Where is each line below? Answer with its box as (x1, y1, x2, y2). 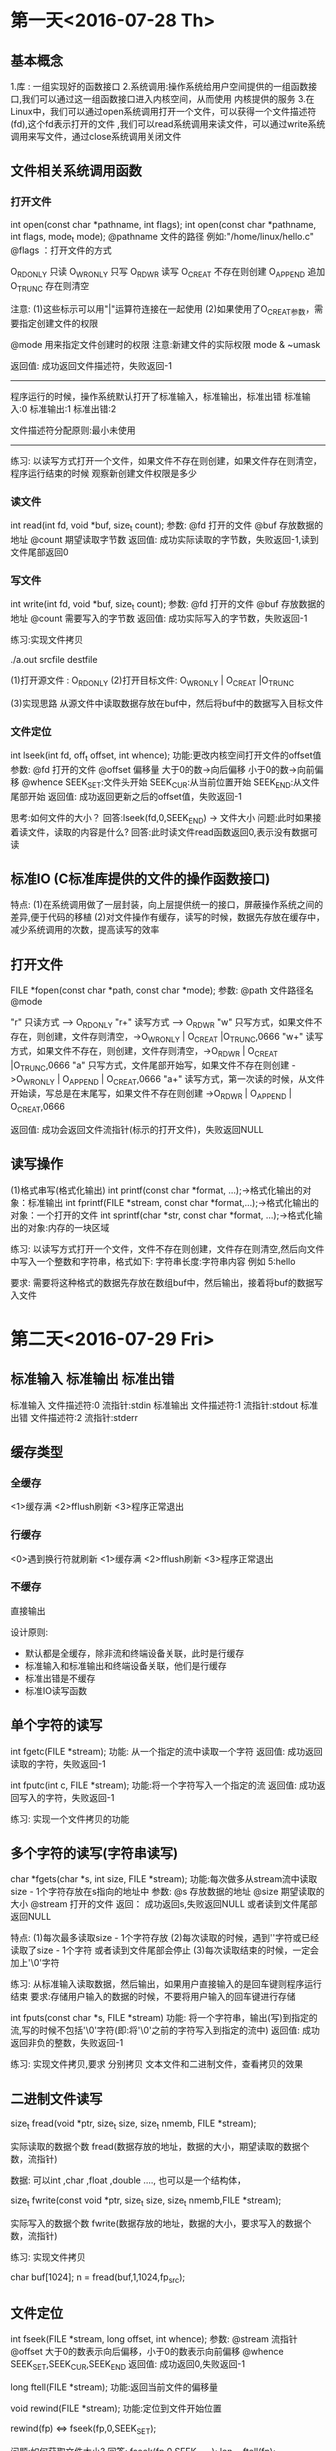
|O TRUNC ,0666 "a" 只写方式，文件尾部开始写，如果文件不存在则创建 (10, 1059, 290, 1073)
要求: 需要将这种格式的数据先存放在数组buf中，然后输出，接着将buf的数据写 (10, 1276, 324, 1288)
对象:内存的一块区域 (27, 1221, 110, 1233)
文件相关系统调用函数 (10, 162, 142, 180)
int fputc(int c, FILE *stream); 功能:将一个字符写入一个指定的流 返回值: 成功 (10, 1779, 317, 1791)
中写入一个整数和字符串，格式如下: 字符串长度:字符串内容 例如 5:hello (10, 1255, 296, 1267)
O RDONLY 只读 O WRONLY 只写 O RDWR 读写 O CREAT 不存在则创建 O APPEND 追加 (10, 266, 326, 280)
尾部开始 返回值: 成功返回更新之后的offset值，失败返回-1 (10, 790, 243, 802)
